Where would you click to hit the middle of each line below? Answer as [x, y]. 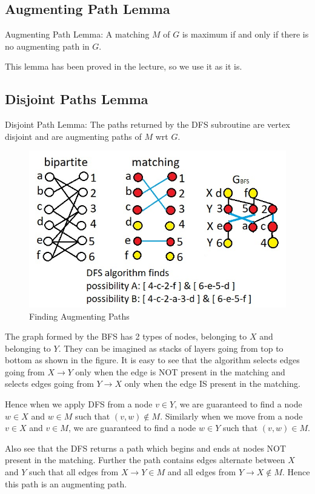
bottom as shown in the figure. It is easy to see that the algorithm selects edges [152, 360]
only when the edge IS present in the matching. [212, 384]
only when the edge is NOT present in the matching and [180, 371]
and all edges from [202, 472]
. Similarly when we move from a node [231, 416]
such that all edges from [74, 472]
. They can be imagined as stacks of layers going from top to [171, 348]
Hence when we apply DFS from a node [79, 404]
